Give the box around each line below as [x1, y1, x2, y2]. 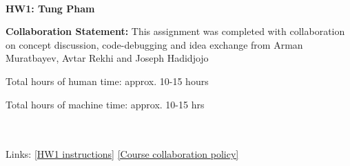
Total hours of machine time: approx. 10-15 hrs [6, 97, 205, 111]
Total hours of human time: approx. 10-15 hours [6, 73, 209, 88]
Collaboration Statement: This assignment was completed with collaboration [6, 24, 345, 38]
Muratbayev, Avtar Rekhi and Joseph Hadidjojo [6, 51, 209, 65]
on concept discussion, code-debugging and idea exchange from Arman [6, 37, 303, 51]
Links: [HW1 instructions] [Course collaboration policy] [6, 147, 239, 161]
